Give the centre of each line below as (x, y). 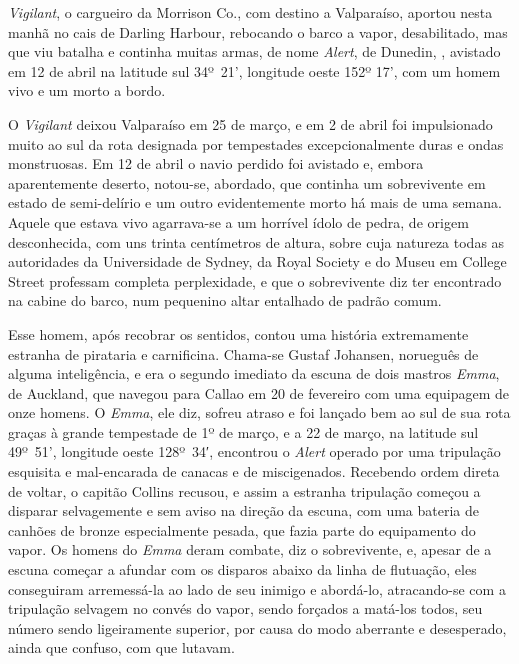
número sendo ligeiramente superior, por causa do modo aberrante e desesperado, (257, 627)
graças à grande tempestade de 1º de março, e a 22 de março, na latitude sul (243, 431)
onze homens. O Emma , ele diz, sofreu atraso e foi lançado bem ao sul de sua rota (259, 412)
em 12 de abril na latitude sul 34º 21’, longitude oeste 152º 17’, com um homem (254, 70)
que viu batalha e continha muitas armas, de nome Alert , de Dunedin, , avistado (254, 51)
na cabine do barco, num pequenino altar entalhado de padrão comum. (225, 300)
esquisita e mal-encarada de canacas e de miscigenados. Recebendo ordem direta (254, 471)
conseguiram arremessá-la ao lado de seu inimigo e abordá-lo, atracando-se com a (257, 588)
